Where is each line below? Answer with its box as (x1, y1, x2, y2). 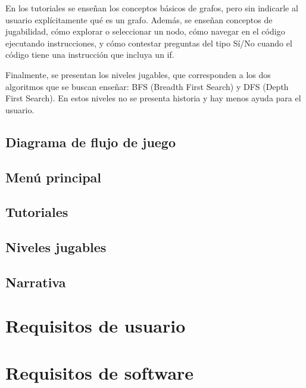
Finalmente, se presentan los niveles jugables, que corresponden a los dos (5, 68, 271, 80)
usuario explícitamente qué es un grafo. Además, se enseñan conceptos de (5, 13, 273, 26)
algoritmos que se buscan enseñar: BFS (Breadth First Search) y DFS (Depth (5, 80, 289, 92)
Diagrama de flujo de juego (5, 132, 176, 151)
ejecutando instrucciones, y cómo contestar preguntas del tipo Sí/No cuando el (5, 36, 292, 49)
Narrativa (5, 272, 66, 291)
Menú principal (5, 167, 101, 186)
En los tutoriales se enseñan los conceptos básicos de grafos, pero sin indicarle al (5, 2, 298, 14)
